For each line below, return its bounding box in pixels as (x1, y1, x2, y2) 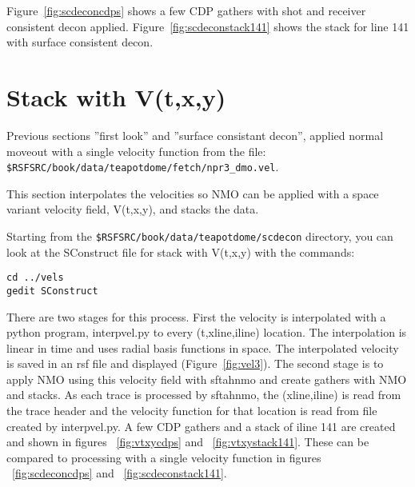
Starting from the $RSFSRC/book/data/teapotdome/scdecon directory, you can (6, 227, 393, 244)
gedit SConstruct (6, 285, 98, 297)
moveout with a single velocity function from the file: (6, 142, 266, 159)
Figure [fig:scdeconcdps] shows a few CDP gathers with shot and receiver (6, 2, 366, 18)
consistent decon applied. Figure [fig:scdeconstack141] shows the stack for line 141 (6, 18, 409, 34)
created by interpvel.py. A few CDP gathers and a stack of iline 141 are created (6, 417, 396, 434)
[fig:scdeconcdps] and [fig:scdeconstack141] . (12, 465, 227, 481)
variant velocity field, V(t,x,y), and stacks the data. (6, 201, 259, 218)
